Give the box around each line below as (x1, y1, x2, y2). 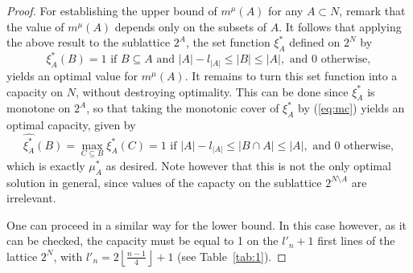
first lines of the (317, 232, 395, 249)
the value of (6, 18, 64, 35)
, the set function (185, 34, 271, 51)
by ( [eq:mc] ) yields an (298, 100, 405, 116)
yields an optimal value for (6, 67, 138, 84)
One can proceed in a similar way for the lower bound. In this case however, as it (6, 216, 407, 233)
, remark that (339, 2, 406, 18)
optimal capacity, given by (6, 116, 136, 133)
